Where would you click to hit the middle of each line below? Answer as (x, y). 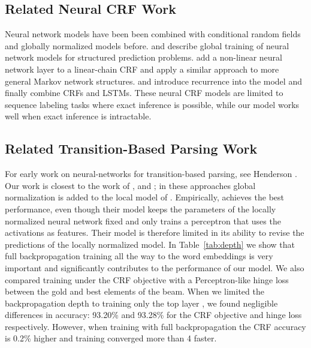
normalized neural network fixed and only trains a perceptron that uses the (143, 220)
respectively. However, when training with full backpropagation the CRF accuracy (155, 326)
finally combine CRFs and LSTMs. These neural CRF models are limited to (144, 93)
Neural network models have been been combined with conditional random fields (153, 34)
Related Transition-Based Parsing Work (131, 148)
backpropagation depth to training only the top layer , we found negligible (141, 303)
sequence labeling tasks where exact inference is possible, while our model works (152, 104)
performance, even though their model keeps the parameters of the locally (141, 208)
